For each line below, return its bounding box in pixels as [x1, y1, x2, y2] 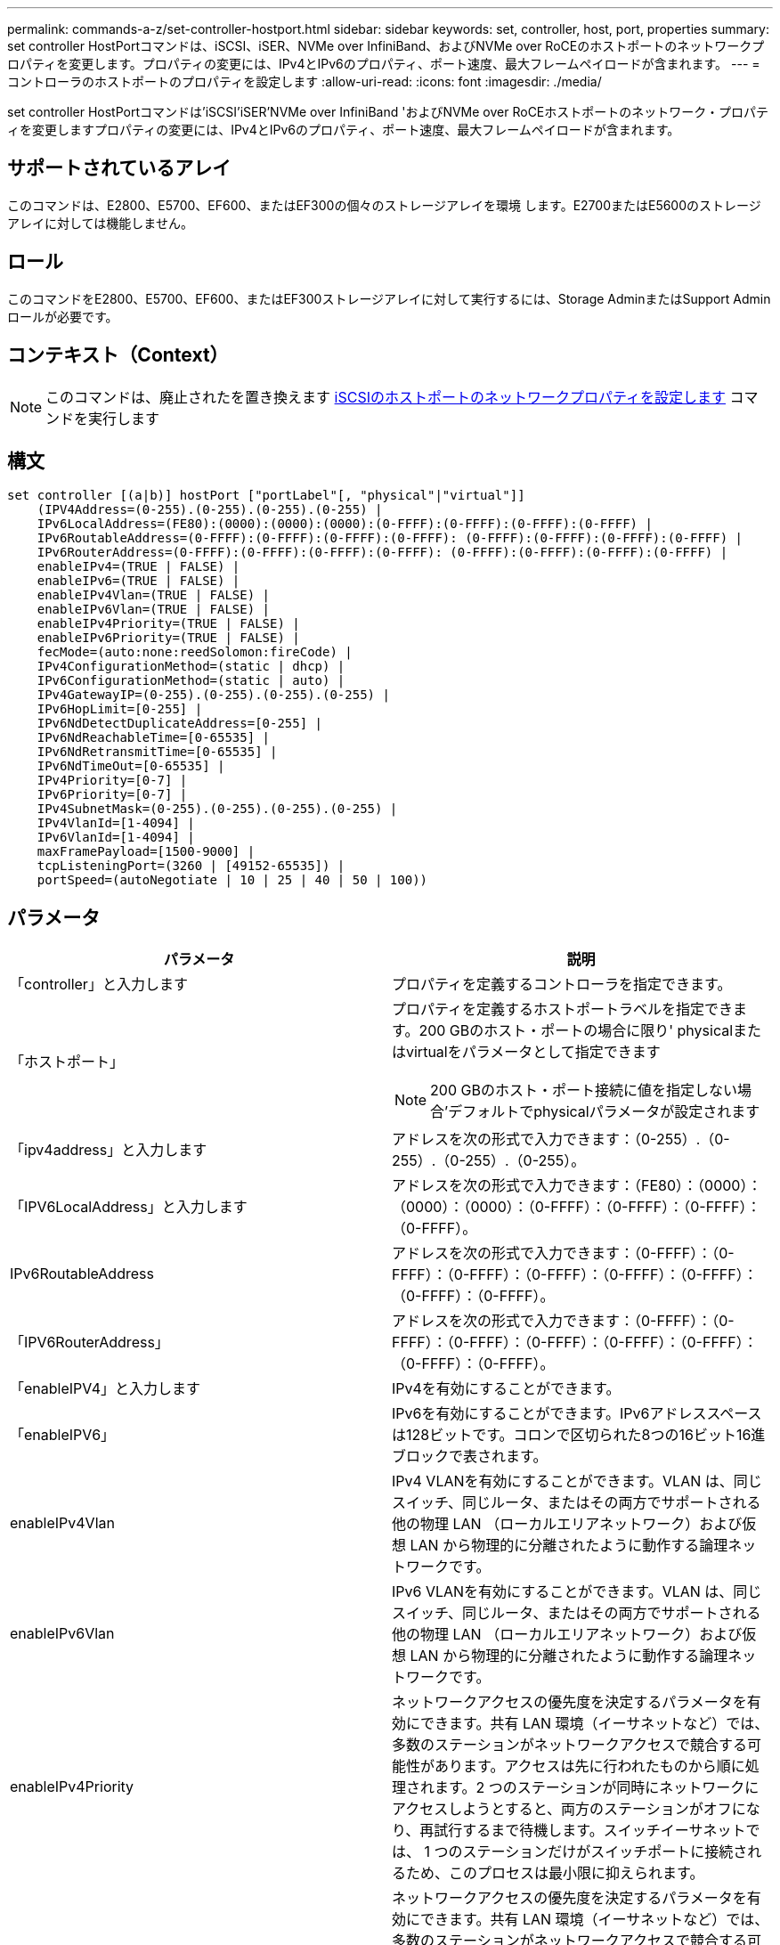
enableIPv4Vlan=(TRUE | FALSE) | [37, 588, 271, 603]
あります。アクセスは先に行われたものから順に [435, 1757, 745, 1776]
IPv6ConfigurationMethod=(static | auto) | [37, 673, 345, 688]
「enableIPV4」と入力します [10, 1379, 201, 1398]
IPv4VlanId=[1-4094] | [37, 816, 195, 831]
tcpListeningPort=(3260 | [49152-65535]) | [37, 859, 345, 874]
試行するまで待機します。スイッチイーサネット [434, 1821, 746, 1840]
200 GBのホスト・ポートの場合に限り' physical [418, 1021, 734, 1040]
